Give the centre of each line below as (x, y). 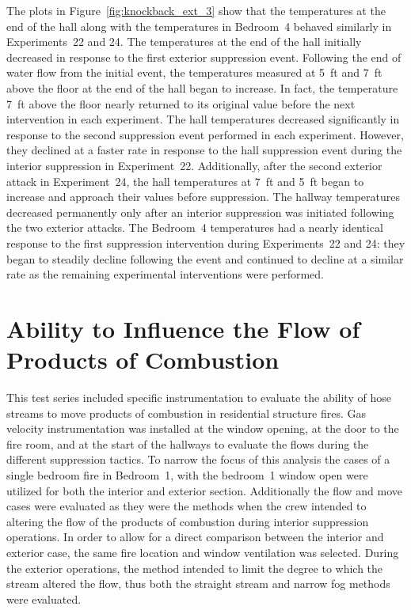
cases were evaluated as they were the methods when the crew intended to (186, 506)
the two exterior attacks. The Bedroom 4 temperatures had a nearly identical (195, 227)
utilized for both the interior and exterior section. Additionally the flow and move (205, 490)
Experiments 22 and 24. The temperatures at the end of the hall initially (184, 42)
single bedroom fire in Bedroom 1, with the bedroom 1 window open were (187, 474)
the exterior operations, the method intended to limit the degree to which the (195, 568)
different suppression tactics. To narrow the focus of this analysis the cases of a (198, 459)
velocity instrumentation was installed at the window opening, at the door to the (203, 428)
